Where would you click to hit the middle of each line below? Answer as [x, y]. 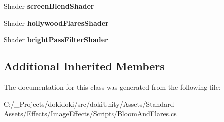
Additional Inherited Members [84, 66]
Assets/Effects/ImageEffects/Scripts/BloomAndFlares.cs [90, 113]
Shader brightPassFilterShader [56, 39]
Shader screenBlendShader [49, 6]
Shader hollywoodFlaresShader [56, 23]
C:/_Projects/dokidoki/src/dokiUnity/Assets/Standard [89, 103]
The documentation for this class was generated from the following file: [112, 87]
